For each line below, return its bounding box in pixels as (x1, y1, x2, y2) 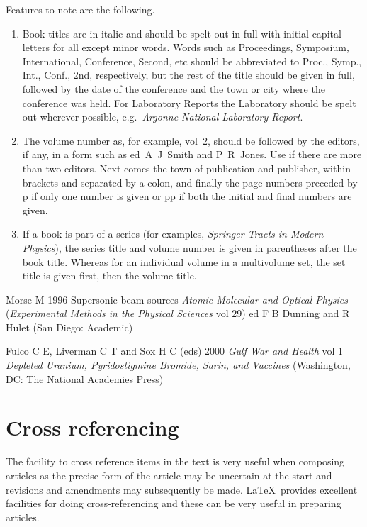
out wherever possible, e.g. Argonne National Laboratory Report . (22, 109, 303, 124)
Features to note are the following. (6, 2, 155, 16)
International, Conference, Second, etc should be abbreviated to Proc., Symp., (22, 53, 362, 68)
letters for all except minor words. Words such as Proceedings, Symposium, (22, 40, 349, 55)
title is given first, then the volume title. (22, 268, 197, 283)
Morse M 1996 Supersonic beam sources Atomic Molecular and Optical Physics (6, 292, 348, 306)
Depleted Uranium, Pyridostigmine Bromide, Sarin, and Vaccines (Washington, (6, 357, 351, 372)
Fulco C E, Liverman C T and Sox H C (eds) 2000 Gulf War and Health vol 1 (6, 343, 344, 358)
